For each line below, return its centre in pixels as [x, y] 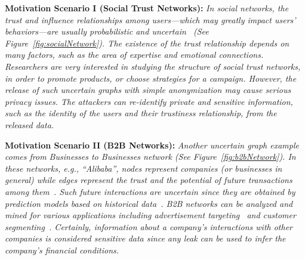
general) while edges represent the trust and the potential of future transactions [149, 180]
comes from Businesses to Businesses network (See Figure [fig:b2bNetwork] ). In [150, 157]
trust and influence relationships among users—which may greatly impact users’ [150, 19]
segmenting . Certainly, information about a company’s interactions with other [149, 226]
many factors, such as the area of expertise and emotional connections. [134, 55]
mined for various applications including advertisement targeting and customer [150, 215]
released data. [30, 124]
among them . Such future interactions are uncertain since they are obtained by [150, 191]
